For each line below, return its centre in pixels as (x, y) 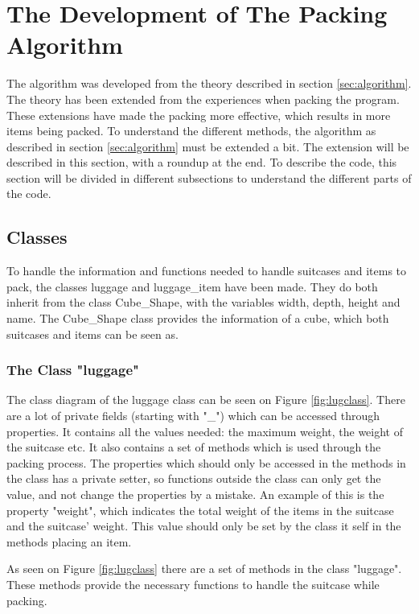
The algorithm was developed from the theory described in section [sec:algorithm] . (209, 83)
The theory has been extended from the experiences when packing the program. (203, 99)
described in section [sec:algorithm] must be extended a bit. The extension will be (208, 146)
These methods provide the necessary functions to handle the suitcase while (193, 584)
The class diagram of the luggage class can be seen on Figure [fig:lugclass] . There (206, 400)
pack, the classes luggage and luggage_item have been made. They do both (192, 286)
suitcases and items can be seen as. (92, 334)
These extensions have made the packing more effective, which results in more (199, 115)
